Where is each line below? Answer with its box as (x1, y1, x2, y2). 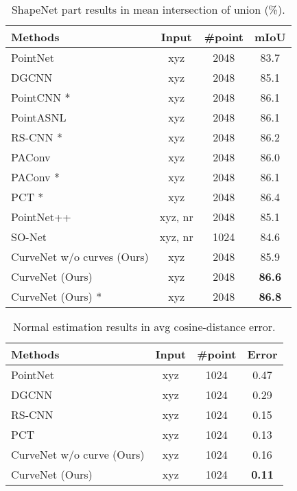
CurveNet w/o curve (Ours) (11, 446, 145, 462)
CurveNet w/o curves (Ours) (11, 249, 149, 264)
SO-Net (11, 229, 47, 244)
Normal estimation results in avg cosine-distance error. (13, 319, 276, 334)
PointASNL (11, 109, 67, 125)
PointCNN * (11, 89, 71, 105)
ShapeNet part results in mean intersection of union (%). (11, 1, 285, 17)
